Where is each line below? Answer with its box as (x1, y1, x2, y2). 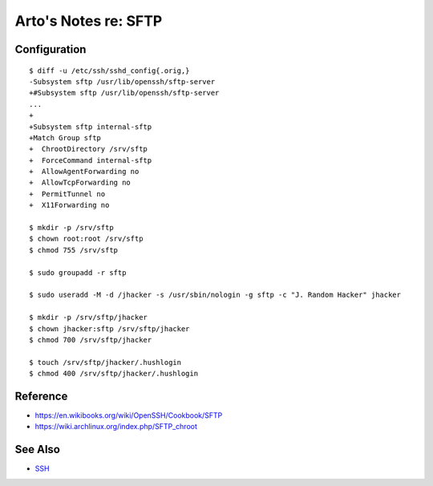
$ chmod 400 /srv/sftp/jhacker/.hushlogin (29, 369, 199, 379)
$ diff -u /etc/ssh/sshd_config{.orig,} (29, 66, 190, 75)
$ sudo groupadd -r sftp (29, 268, 127, 277)
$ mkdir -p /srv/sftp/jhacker (29, 313, 148, 322)
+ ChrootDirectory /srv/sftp (29, 144, 148, 154)
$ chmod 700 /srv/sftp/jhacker (29, 335, 152, 344)
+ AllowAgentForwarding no (29, 167, 140, 176)
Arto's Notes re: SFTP (14, 12, 163, 30)
